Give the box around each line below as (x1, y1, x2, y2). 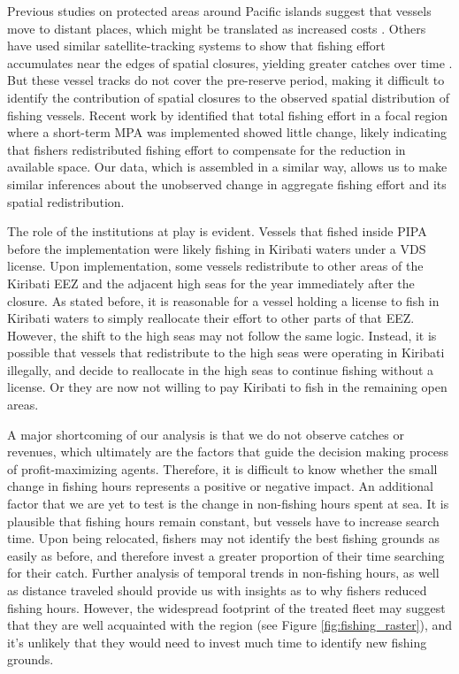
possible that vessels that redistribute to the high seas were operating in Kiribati (7, 343, 445, 362)
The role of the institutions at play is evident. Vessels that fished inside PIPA (7, 222, 427, 241)
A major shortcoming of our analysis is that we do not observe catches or (7, 425, 405, 443)
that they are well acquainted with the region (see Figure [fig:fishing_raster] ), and (7, 616, 453, 634)
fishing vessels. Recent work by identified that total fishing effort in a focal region (7, 105, 448, 124)
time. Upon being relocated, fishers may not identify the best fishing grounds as (7, 529, 440, 548)
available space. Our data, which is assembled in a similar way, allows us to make (7, 157, 448, 176)
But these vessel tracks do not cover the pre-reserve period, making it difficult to (7, 71, 445, 89)
